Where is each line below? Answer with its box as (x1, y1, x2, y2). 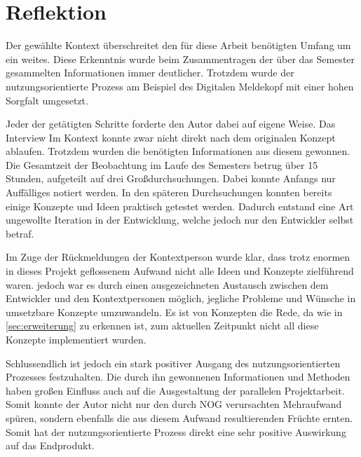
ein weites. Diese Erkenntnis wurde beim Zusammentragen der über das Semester (6, 51, 355, 66)
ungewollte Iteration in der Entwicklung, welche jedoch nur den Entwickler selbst (6, 212, 354, 227)
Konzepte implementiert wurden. (6, 332, 147, 346)
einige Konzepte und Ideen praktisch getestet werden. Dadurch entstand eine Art (6, 198, 354, 213)
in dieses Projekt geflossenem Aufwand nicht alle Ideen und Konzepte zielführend (6, 264, 354, 278)
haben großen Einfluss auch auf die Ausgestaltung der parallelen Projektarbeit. (6, 383, 345, 397)
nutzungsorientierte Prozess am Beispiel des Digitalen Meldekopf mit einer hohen (6, 79, 354, 93)
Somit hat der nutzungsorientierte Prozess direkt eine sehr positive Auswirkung (6, 424, 346, 439)
